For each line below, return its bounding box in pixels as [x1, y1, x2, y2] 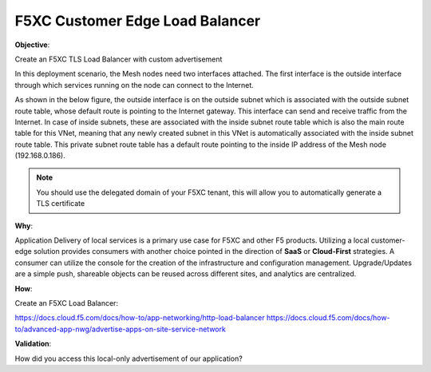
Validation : [14, 339, 52, 349]
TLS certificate [36, 199, 85, 208]
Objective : [14, 40, 50, 49]
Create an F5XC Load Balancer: [14, 298, 119, 307]
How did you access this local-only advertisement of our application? [14, 354, 243, 363]
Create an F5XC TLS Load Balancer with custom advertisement [14, 54, 223, 64]
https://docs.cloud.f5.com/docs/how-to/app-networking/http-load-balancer [14, 313, 265, 323]
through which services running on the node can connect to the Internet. [14, 80, 255, 89]
